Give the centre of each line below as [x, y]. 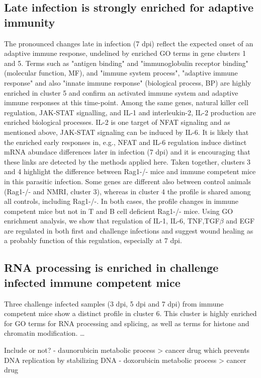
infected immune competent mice [92, 282]
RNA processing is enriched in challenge [111, 268]
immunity [30, 22]
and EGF [240, 221]
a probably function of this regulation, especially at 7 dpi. [93, 240]
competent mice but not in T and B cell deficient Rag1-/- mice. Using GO [119, 211]
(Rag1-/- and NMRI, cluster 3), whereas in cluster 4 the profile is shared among [127, 191]
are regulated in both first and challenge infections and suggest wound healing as [129, 230]
